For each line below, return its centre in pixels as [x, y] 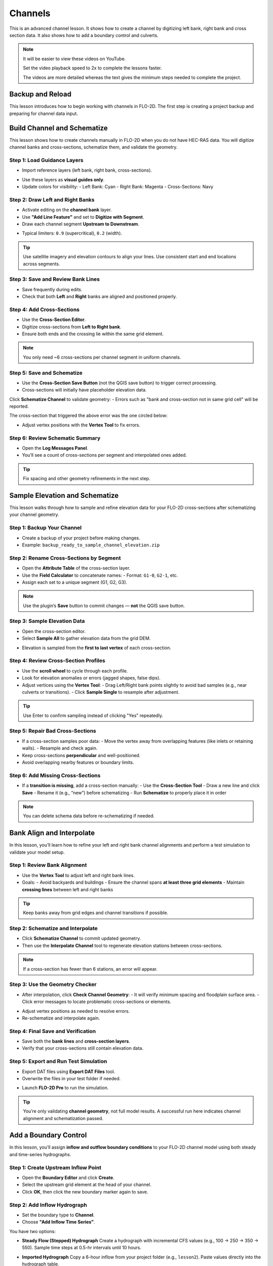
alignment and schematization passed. [63, 1118]
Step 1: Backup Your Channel [45, 528]
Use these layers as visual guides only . [63, 179]
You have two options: [33, 1231]
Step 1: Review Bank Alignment [48, 865]
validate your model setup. [37, 852]
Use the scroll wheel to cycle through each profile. [75, 670]
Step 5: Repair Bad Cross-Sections [53, 731]
